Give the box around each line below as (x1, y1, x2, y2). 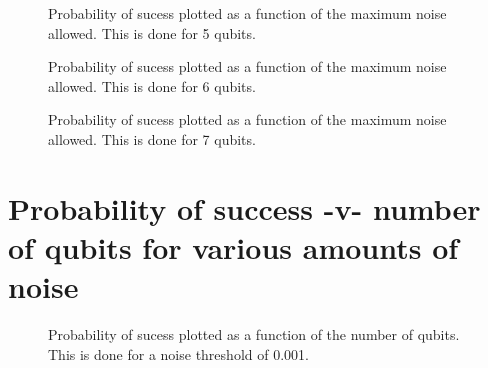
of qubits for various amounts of (8, 226, 459, 267)
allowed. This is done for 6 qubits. (48, 75, 256, 96)
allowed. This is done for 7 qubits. (48, 128, 256, 149)
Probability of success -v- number (8, 187, 481, 228)
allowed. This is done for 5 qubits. (48, 22, 256, 43)
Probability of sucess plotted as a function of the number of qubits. (48, 324, 460, 345)
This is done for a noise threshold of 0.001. (48, 343, 309, 364)
